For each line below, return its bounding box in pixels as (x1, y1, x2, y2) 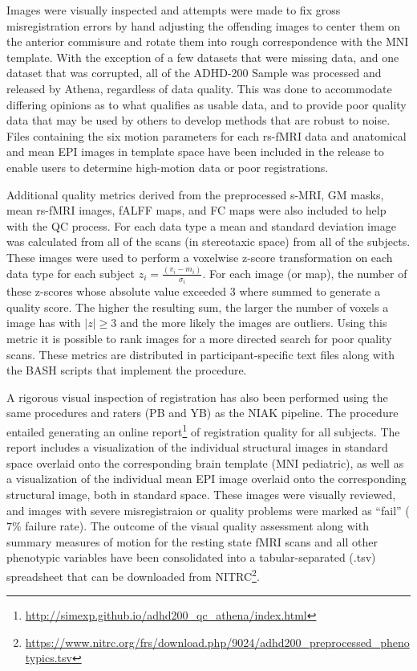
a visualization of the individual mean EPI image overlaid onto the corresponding (6, 470, 407, 487)
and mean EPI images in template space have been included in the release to (6, 143, 384, 160)
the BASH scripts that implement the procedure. (6, 362, 247, 378)
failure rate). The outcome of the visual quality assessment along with (25, 518, 369, 534)
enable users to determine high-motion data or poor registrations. (6, 158, 329, 175)
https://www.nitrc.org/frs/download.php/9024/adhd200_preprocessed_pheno (25, 633, 410, 650)
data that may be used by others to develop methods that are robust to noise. (6, 112, 391, 129)
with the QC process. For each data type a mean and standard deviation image (6, 217, 396, 234)
